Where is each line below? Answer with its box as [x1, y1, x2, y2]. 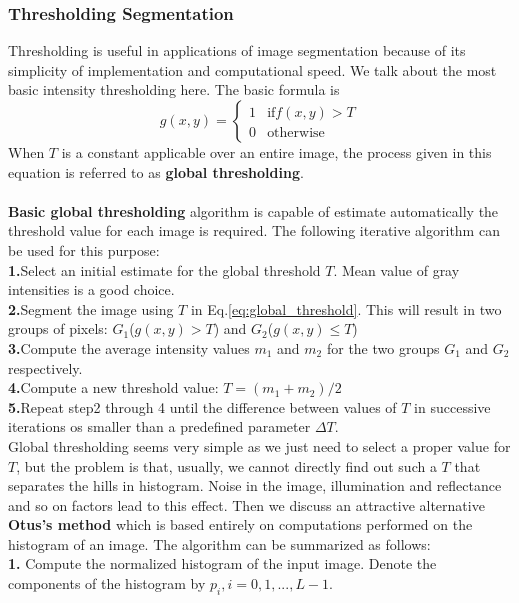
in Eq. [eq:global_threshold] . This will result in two [190, 298, 502, 319]
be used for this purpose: [8, 239, 160, 260]
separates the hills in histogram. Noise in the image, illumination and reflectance [8, 475, 502, 496]
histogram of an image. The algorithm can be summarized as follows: [8, 533, 431, 554]
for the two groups [326, 337, 440, 358]
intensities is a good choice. [8, 279, 175, 300]
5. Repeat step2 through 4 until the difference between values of [8, 396, 397, 417]
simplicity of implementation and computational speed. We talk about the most [8, 59, 497, 80]
